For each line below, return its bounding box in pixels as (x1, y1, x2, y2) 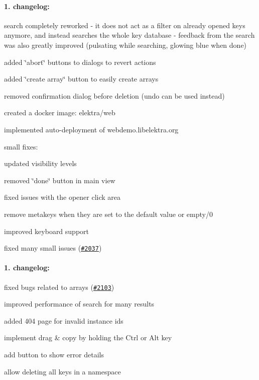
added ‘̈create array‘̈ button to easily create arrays (4, 73, 159, 84)
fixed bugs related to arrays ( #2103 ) (4, 281, 114, 292)
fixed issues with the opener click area (4, 192, 121, 202)
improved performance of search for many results (4, 298, 155, 309)
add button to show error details (4, 349, 104, 359)
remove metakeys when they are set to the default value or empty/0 (4, 208, 213, 219)
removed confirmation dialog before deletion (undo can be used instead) (4, 90, 225, 101)
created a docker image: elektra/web (4, 107, 115, 118)
